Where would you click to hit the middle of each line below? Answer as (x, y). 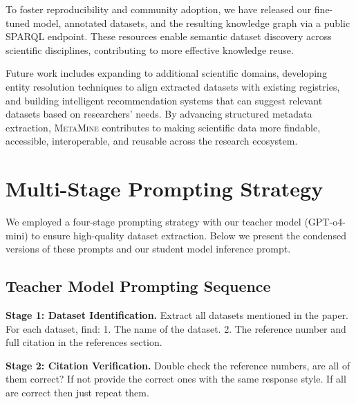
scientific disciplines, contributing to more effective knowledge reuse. (150, 49)
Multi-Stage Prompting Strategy (165, 189)
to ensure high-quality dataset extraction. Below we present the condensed (189, 235)
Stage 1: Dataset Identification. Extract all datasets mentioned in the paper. (177, 315)
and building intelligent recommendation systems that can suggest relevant (164, 100)
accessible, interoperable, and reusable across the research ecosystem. (152, 141)
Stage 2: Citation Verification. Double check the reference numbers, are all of (178, 365)
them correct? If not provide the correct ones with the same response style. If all (176, 379)
